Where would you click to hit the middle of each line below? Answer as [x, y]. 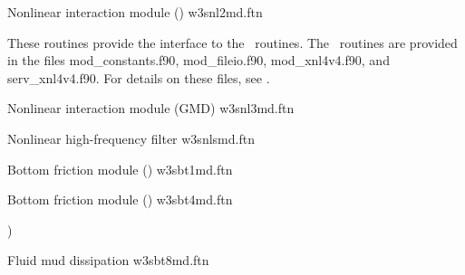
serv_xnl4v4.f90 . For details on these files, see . [139, 77]
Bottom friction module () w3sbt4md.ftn [120, 199]
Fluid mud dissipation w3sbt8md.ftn [108, 260]
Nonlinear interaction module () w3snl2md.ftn [135, 12]
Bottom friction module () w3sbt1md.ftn [120, 169]
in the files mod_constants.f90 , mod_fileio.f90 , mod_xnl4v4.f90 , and [199, 60]
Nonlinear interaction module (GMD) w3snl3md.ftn [151, 108]
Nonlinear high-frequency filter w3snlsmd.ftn [131, 138]
